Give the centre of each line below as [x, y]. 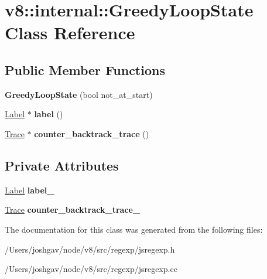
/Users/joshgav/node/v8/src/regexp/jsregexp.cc [91, 269]
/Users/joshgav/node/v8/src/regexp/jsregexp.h [90, 249]
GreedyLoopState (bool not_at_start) [79, 94]
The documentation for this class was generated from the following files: [134, 229]
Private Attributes [62, 165]
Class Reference [70, 33]
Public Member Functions [85, 69]
